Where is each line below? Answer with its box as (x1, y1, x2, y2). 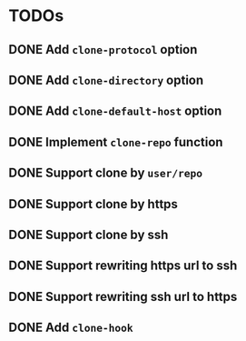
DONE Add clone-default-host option (8, 104, 222, 119)
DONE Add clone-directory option (8, 72, 204, 87)
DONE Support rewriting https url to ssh (8, 258, 238, 274)
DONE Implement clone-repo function (8, 134, 223, 150)
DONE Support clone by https (8, 196, 179, 212)
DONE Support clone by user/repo (8, 165, 203, 181)
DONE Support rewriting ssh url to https (8, 288, 238, 305)
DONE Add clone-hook (8, 320, 133, 336)
